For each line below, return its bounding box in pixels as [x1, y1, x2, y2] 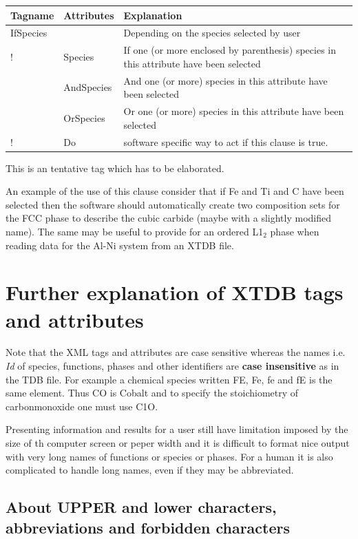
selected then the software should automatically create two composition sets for [6, 197, 340, 211]
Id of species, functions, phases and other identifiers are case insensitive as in [6, 359, 339, 373]
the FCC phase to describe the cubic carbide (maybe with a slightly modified [6, 211, 331, 225]
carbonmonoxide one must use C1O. [6, 399, 158, 413]
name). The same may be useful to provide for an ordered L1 [6, 224, 264, 238]
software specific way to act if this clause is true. [123, 134, 328, 149]
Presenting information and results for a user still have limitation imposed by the [6, 422, 348, 436]
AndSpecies [63, 80, 112, 94]
